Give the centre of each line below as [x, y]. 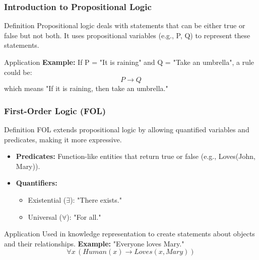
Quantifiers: [37, 183]
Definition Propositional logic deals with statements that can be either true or [125, 25]
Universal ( [45, 216]
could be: [18, 72]
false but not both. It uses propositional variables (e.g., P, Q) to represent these [127, 35]
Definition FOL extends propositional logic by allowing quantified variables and [127, 129]
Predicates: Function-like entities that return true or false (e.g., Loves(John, [136, 156]
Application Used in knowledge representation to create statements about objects [129, 234]
